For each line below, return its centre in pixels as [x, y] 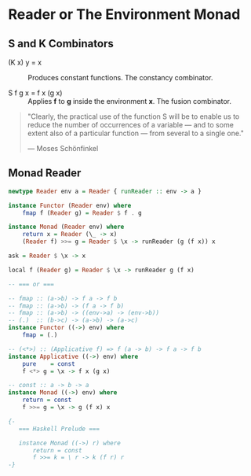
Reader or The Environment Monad [124, 15]
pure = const [49, 363]
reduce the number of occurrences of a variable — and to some [130, 125]
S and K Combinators [61, 44]
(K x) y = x [25, 62]
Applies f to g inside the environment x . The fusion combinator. [130, 101]
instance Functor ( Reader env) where [70, 205]
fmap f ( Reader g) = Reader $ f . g [82, 213]
